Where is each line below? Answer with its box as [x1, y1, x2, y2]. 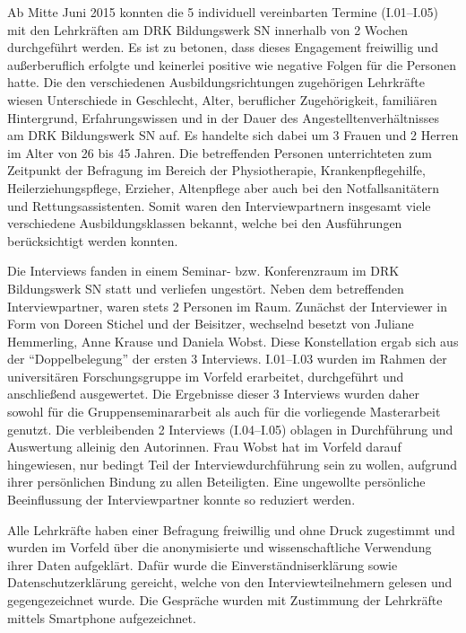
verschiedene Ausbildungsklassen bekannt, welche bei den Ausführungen [7, 214, 402, 233]
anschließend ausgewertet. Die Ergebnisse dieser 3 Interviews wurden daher [7, 384, 419, 403]
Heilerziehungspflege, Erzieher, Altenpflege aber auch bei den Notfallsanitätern [7, 178, 440, 197]
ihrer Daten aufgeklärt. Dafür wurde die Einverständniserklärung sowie [7, 555, 398, 574]
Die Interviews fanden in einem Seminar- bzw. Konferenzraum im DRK [7, 261, 400, 280]
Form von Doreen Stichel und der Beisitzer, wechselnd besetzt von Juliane [7, 314, 414, 333]
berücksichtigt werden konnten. [7, 231, 178, 250]
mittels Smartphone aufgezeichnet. [7, 608, 196, 627]
